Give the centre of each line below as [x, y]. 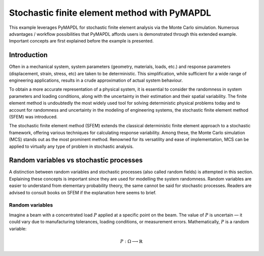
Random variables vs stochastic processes [76, 160]
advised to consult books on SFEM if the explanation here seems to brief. [83, 192]
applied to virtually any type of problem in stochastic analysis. [71, 146]
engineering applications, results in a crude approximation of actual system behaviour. [96, 80]
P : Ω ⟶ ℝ [131, 241]
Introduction [28, 55]
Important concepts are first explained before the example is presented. [81, 41]
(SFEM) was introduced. [33, 116]
